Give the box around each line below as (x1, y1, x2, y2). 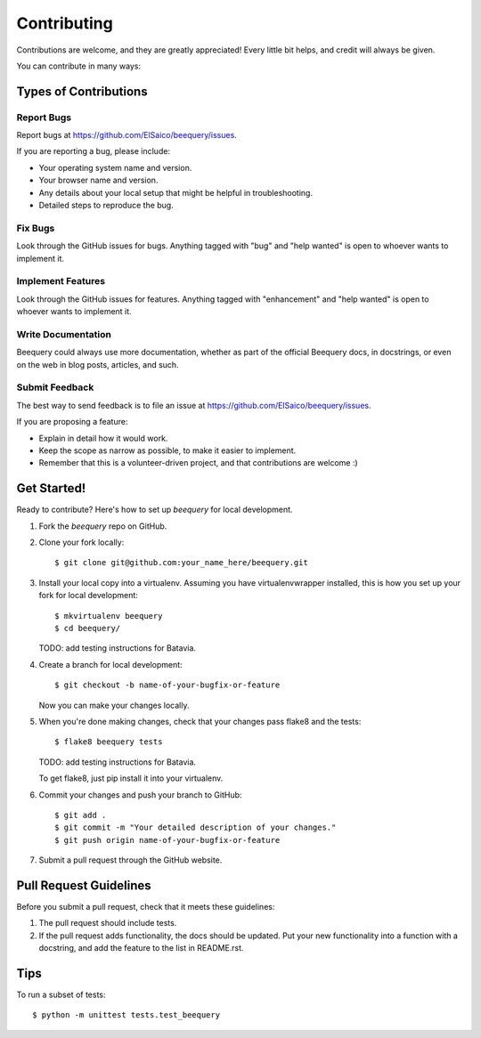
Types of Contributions (16, 84, 148, 99)
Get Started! (16, 481, 86, 496)
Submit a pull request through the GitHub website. (38, 855, 223, 865)
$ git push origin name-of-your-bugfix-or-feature (54, 835, 281, 845)
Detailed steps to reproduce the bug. (38, 200, 174, 211)
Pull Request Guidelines (16, 878, 151, 893)
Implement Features (16, 275, 106, 288)
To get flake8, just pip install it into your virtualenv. (38, 773, 224, 783)
